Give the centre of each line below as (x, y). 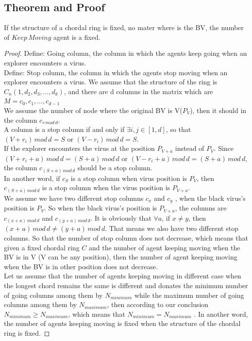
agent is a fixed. (77, 37)
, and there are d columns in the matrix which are (138, 91)
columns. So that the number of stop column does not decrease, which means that (126, 238)
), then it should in (218, 110)
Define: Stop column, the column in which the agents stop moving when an (116, 72)
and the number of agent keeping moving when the (165, 247)
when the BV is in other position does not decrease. (81, 266)
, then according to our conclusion (158, 304)
